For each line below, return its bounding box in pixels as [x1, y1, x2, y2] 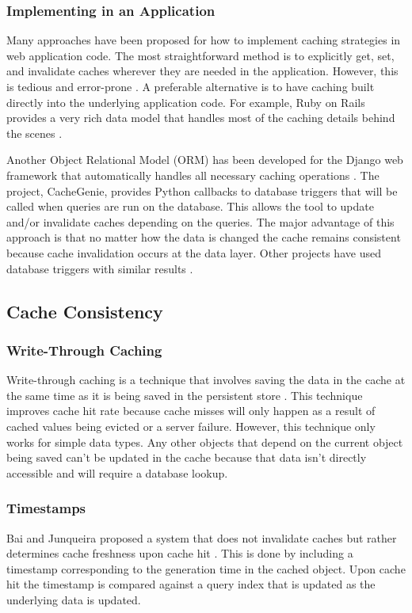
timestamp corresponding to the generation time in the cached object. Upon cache [6, 560, 406, 577]
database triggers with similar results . [6, 260, 193, 276]
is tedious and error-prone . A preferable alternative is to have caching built [6, 78, 375, 94]
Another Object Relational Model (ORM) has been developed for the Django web [6, 151, 403, 168]
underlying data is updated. [6, 591, 141, 607]
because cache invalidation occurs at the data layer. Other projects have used [6, 244, 381, 261]
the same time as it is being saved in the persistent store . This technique [6, 386, 363, 403]
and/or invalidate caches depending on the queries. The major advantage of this [6, 213, 395, 230]
